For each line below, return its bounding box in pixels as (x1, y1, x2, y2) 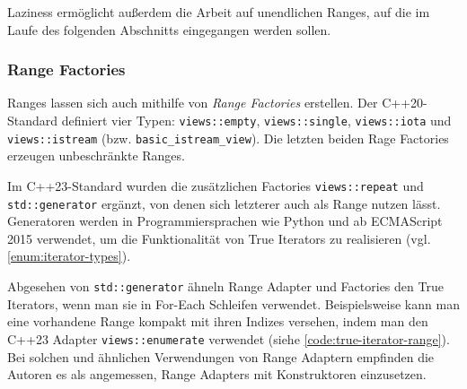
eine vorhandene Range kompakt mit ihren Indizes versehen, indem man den (7, 312, 428, 331)
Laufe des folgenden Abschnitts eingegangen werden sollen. (7, 20, 331, 39)
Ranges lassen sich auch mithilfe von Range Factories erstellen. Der (7, 93, 378, 112)
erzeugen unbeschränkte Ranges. (7, 146, 185, 165)
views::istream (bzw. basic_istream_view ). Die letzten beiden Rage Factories (7, 128, 449, 147)
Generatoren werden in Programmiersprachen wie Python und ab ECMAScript (7, 212, 443, 230)
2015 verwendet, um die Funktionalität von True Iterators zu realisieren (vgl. (7, 229, 431, 247)
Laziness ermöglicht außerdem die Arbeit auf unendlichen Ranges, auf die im (7, 3, 430, 21)
